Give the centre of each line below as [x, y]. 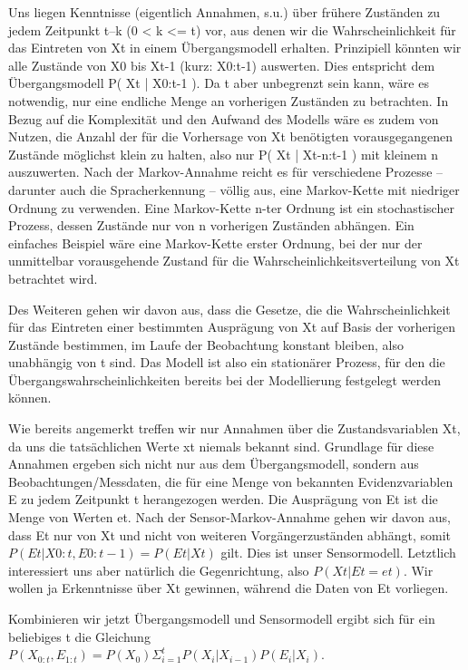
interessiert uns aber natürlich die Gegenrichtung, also [159, 570]
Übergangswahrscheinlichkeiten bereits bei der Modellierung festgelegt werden [224, 379]
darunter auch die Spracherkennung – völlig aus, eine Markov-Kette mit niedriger [234, 189]
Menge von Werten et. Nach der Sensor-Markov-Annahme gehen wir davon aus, [230, 517]
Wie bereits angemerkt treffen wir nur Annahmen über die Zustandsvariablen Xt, [234, 428]
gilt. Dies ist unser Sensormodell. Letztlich [338, 553]
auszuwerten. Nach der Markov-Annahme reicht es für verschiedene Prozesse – [226, 172]
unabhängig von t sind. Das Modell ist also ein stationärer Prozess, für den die [227, 362]
